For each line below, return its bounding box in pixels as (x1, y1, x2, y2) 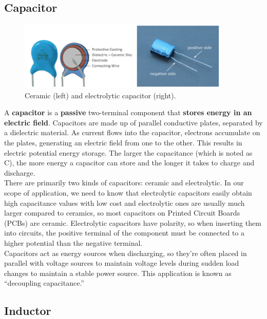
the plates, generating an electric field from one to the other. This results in (4, 137, 242, 147)
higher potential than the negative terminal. (4, 237, 143, 248)
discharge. (4, 167, 35, 178)
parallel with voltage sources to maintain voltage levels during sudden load (4, 258, 239, 268)
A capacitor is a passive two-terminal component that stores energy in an (4, 107, 252, 118)
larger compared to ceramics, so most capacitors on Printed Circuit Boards (4, 207, 240, 218)
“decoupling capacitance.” (4, 278, 84, 288)
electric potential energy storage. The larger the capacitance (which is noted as (4, 147, 253, 158)
